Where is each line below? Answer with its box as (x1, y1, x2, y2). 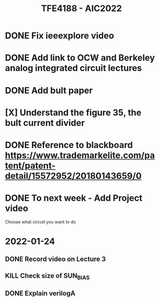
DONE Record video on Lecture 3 (5, 255, 106, 263)
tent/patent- (5, 160, 56, 171)
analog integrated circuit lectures (5, 63, 142, 74)
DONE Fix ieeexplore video (5, 30, 114, 41)
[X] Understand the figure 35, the (5, 107, 142, 118)
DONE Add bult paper (5, 85, 93, 96)
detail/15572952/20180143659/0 (5, 170, 142, 181)
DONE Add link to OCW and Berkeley (5, 52, 155, 64)
